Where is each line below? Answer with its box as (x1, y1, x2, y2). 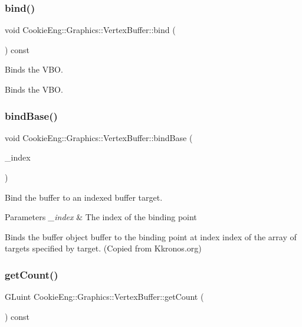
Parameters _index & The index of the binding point (5, 211, 197, 223)
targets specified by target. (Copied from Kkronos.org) (5, 242, 202, 254)
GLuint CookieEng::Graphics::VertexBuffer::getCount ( (5, 290, 204, 303)
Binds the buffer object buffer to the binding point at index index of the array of (5, 230, 297, 243)
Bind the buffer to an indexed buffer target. (5, 191, 163, 203)
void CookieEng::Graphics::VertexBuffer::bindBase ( (5, 131, 193, 143)
